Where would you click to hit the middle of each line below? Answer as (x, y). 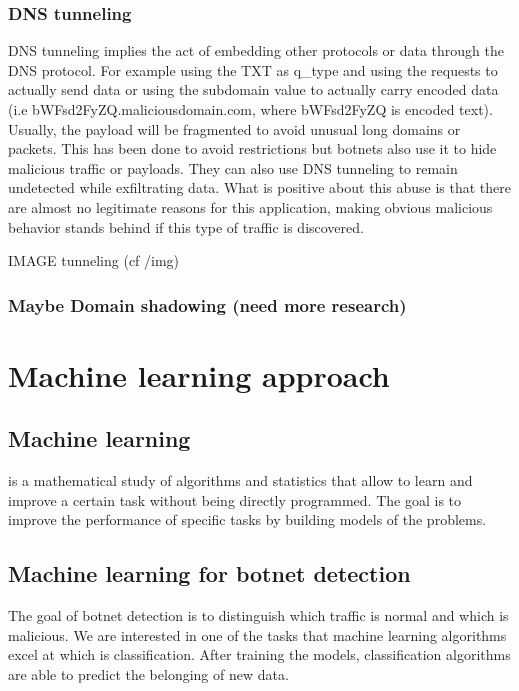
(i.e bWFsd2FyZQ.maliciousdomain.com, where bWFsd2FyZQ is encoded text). (250, 109)
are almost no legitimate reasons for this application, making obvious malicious (250, 206)
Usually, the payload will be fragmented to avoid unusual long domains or (234, 128)
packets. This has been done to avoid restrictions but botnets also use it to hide (252, 148)
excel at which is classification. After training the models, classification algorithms (259, 654)
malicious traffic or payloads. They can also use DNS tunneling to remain (233, 167)
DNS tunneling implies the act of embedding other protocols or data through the (256, 50)
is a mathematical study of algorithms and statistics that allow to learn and (240, 480)
